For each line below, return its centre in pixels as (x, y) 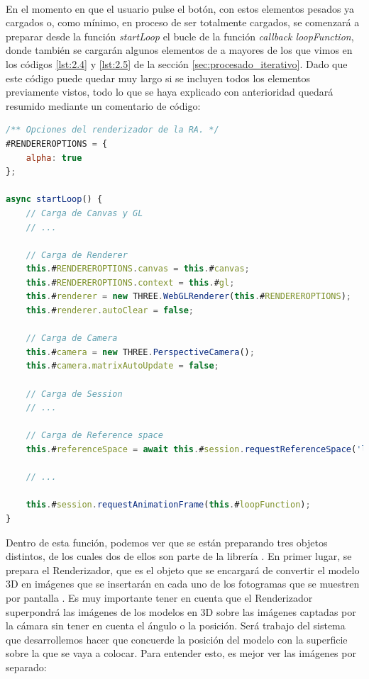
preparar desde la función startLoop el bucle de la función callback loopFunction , (180, 36)
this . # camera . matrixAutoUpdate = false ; (122, 366)
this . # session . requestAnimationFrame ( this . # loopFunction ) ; (168, 505)
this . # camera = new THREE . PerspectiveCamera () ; (140, 352)
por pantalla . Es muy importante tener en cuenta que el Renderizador (159, 597)
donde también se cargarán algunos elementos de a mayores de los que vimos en (179, 50)
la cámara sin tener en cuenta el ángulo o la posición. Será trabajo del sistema (176, 625)
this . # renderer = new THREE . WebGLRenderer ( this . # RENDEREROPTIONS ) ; (188, 297)
